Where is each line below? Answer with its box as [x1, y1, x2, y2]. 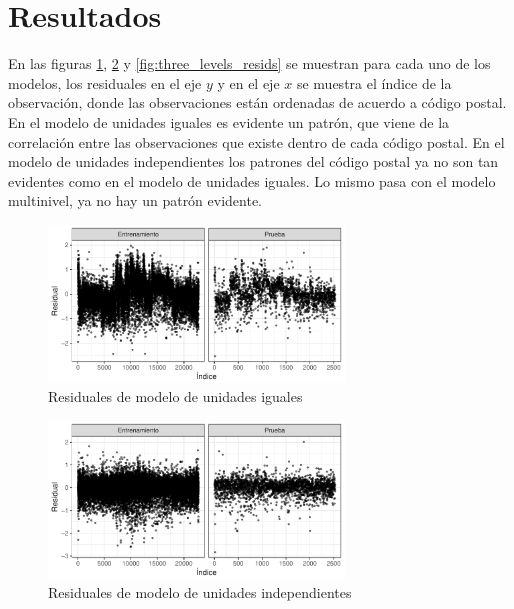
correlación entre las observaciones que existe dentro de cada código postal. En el [8, 131, 505, 152]
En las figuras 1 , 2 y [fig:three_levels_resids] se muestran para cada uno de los [8, 53, 491, 74]
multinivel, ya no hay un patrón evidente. [8, 190, 263, 211]
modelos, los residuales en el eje [8, 72, 202, 93]
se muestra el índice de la [296, 72, 452, 93]
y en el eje [217, 72, 280, 93]
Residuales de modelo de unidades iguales [48, 386, 303, 407]
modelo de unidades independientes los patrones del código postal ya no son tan [8, 151, 499, 172]
